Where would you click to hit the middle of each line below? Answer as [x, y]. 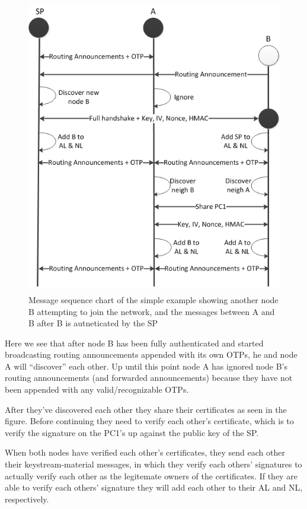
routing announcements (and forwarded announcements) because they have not [149, 378]
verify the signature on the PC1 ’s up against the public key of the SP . [132, 432]
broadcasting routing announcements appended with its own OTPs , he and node [151, 354]
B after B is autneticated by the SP [93, 323]
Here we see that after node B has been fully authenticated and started [134, 343]
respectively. [27, 499]
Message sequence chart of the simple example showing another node [153, 299]
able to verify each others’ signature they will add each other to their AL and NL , [154, 487]
